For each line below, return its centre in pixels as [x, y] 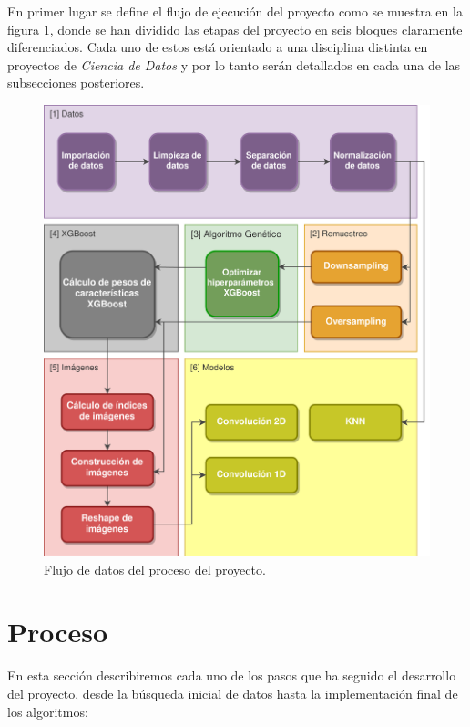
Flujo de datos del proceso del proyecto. [155, 569]
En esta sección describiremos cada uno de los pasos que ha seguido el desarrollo [232, 675]
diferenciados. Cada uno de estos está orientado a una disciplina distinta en [218, 47]
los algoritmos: [48, 711]
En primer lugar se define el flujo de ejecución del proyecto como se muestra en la [235, 11]
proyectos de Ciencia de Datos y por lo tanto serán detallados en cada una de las [234, 64]
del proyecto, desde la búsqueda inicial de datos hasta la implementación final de [233, 693]
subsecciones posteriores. [76, 83]
